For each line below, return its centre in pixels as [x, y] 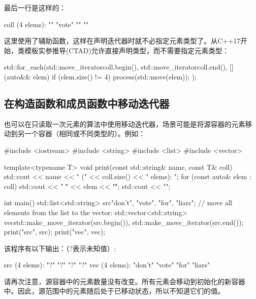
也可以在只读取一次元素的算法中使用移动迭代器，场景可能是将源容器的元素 [125, 124]
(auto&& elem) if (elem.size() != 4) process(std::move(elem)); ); [100, 76]
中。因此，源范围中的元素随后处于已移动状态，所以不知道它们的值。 [114, 291]
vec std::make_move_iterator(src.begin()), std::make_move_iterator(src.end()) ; [124, 222]
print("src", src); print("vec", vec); [55, 232]
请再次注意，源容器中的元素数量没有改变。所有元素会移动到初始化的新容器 [125, 281]
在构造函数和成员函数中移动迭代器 [87, 103]
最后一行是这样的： [35, 7]
